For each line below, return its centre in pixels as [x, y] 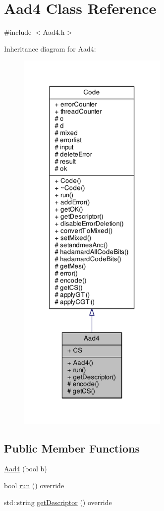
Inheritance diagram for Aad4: [50, 48]
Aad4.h [54, 32]
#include [18, 32]
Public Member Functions [72, 448]
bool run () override [34, 485]
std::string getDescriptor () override [58, 502]
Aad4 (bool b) [26, 469]
